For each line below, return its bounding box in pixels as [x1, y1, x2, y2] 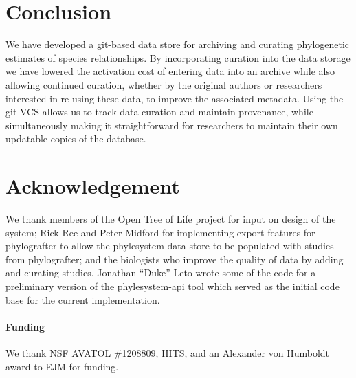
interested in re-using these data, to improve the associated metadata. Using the [5, 91, 344, 105]
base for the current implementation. [5, 292, 160, 307]
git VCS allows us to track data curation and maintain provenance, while [5, 104, 313, 119]
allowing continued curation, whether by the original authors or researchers [5, 77, 322, 91]
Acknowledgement [5, 172, 180, 200]
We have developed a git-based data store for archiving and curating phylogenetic [5, 37, 350, 52]
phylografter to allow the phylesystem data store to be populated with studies [5, 238, 334, 253]
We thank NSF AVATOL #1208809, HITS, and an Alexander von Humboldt [5, 345, 330, 359]
